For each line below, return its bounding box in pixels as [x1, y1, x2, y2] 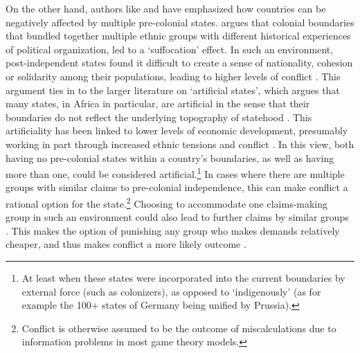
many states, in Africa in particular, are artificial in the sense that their [6, 96, 310, 111]
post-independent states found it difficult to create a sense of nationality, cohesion [6, 55, 353, 70]
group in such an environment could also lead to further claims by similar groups [6, 210, 349, 224]
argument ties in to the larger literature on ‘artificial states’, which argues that [6, 82, 340, 97]
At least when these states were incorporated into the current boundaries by [21, 271, 345, 284]
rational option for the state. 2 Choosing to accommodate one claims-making [6, 194, 328, 210]
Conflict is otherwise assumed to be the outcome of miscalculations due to [21, 320, 336, 335]
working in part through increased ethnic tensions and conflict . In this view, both [6, 136, 354, 151]
